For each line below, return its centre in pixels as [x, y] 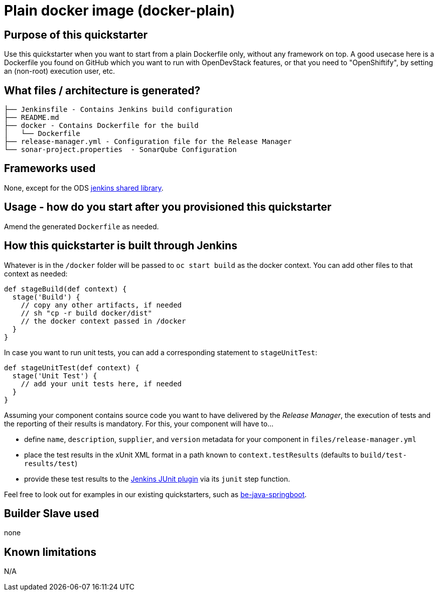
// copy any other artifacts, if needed [101, 305]
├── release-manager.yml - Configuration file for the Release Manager [148, 142]
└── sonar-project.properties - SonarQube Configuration [120, 150]
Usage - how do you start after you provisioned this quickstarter [168, 207]
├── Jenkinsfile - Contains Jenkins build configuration [118, 110]
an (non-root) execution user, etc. [60, 71]
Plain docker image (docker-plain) [120, 11]
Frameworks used [50, 169]
